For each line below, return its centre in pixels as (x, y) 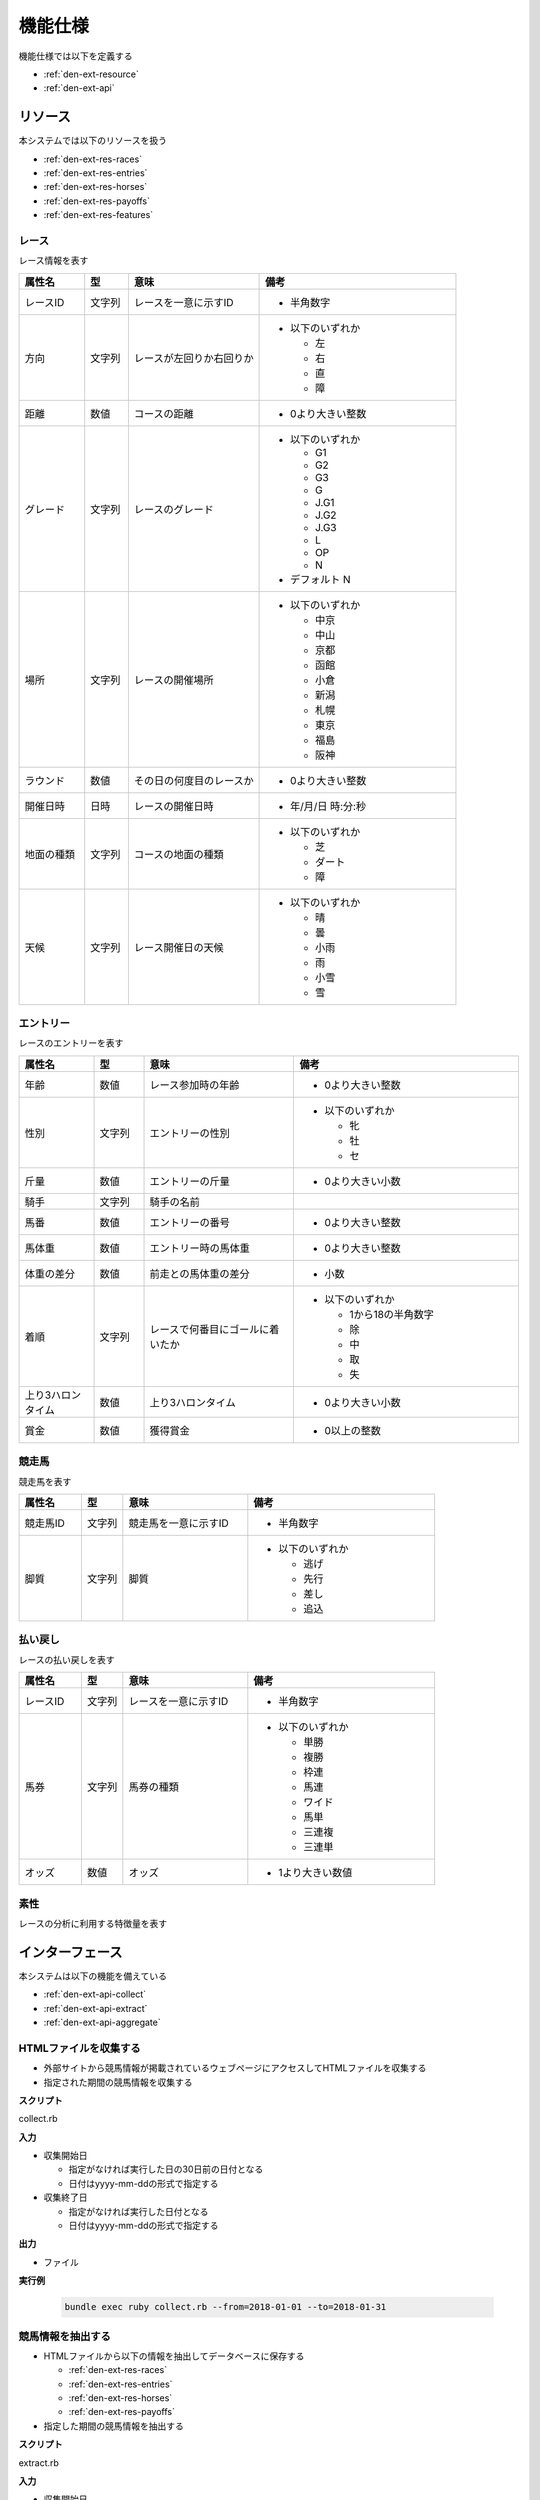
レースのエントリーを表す (71, 1043)
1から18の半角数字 (392, 1314)
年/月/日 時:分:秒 (328, 806)
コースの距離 (163, 413)
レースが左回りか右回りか (193, 358)
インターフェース (70, 1951)
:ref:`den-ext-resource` (91, 74)
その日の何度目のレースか (193, 780)
